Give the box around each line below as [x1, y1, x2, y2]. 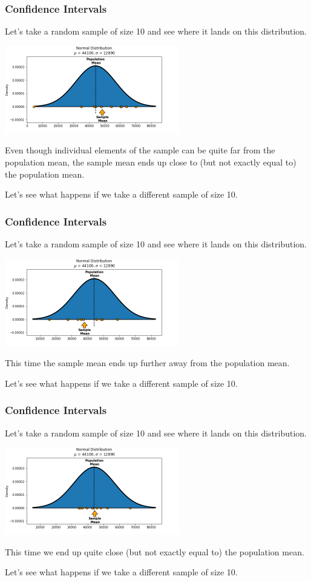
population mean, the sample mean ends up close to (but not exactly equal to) [5, 156, 296, 168]
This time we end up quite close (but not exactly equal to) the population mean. [5, 545, 304, 558]
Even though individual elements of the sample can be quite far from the [5, 144, 275, 156]
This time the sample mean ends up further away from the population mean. [5, 356, 290, 369]
